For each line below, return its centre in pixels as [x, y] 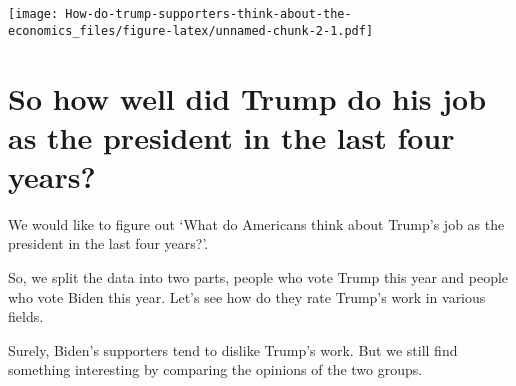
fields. [26, 316]
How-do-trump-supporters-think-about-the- [208, 14]
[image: [33, 14]
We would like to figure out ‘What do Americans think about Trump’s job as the [256, 223]
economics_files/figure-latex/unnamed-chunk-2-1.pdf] [191, 30]
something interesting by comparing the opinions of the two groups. [215, 369]
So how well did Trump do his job [247, 97]
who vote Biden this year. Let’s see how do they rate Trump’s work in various [247, 296]
